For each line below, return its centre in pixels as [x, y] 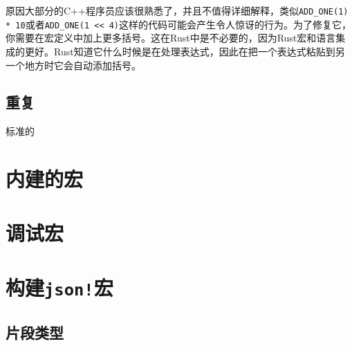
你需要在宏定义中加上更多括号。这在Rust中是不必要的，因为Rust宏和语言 [171, 38]
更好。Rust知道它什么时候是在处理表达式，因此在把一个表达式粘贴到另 [185, 51]
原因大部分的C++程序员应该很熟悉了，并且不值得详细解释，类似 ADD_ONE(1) [177, 10]
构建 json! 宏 [59, 287]
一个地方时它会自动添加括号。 [73, 65]
